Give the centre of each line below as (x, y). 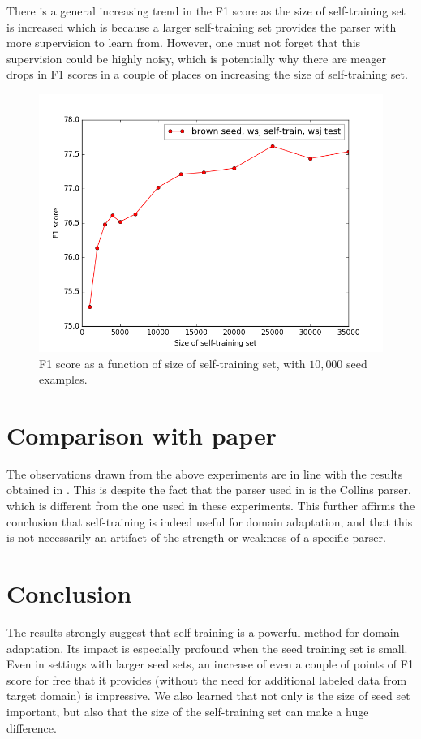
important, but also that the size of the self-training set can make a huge (188, 711)
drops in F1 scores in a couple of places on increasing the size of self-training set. (207, 74)
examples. (63, 379)
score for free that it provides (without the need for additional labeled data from (207, 679)
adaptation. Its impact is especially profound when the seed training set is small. (207, 648)
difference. (32, 727)
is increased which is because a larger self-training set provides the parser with (202, 26)
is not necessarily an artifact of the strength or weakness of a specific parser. (196, 537)
